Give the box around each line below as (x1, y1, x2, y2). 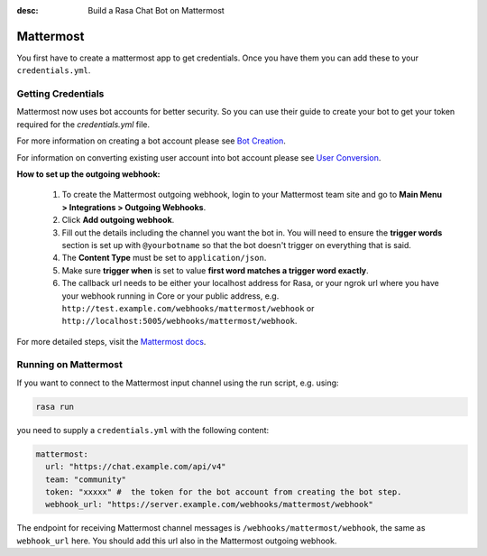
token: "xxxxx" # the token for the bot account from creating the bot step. (45, 486, 402, 496)
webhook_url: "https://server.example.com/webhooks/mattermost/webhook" (45, 499, 374, 510)
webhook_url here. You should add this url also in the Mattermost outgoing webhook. (16, 535, 337, 546)
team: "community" (45, 474, 126, 485)
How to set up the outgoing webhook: (16, 169, 161, 180)
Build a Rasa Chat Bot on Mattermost (87, 5, 225, 15)
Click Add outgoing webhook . (61, 215, 175, 226)
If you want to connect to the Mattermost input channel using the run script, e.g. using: (16, 377, 339, 388)
